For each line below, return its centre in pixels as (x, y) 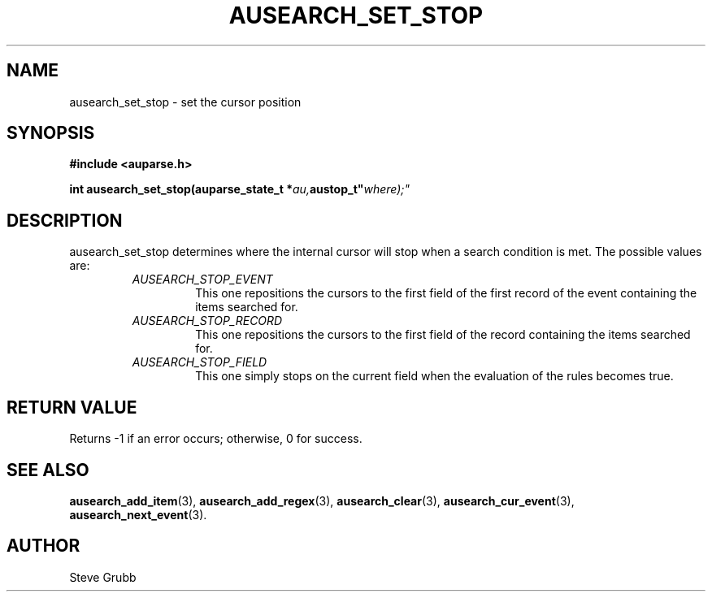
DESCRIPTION (65, 220)
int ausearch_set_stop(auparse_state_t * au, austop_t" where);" (240, 189)
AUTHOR (43, 546)
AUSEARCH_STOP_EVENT (202, 279)
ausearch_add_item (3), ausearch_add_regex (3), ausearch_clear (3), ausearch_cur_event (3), (322, 500)
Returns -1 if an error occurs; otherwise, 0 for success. (216, 439)
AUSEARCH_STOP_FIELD (200, 362)
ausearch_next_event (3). (138, 514)
